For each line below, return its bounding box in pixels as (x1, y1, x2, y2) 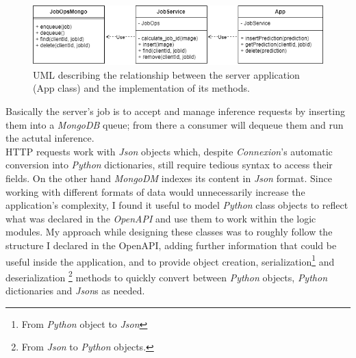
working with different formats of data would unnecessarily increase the (5, 184, 305, 199)
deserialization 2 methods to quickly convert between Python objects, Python (5, 268, 327, 284)
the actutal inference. (5, 131, 94, 145)
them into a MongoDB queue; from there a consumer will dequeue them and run (5, 117, 344, 131)
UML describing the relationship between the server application (33, 67, 300, 81)
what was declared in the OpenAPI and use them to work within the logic (5, 211, 316, 225)
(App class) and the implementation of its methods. (33, 81, 250, 95)
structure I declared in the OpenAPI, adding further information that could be (5, 238, 337, 252)
